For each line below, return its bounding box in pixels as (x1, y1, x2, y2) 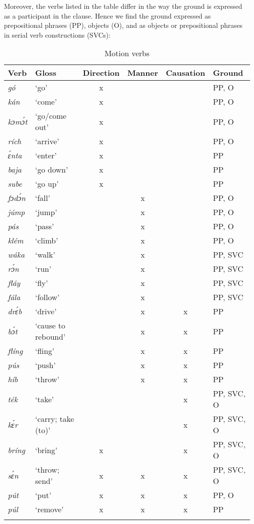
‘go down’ (35, 164, 68, 175)
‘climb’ (35, 235, 58, 246)
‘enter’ (35, 150, 57, 161)
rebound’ (35, 331, 65, 343)
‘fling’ (35, 345, 55, 357)
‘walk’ (35, 249, 55, 261)
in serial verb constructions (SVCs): (4, 29, 111, 40)
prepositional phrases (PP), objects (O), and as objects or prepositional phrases (4, 20, 243, 30)
